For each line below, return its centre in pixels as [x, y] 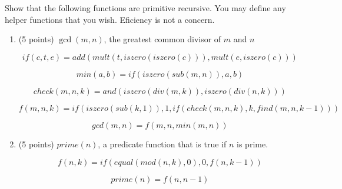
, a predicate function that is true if [162, 144]
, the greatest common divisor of [162, 39]
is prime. [253, 144]
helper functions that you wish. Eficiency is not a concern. [110, 19]
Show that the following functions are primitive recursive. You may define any [145, 8]
